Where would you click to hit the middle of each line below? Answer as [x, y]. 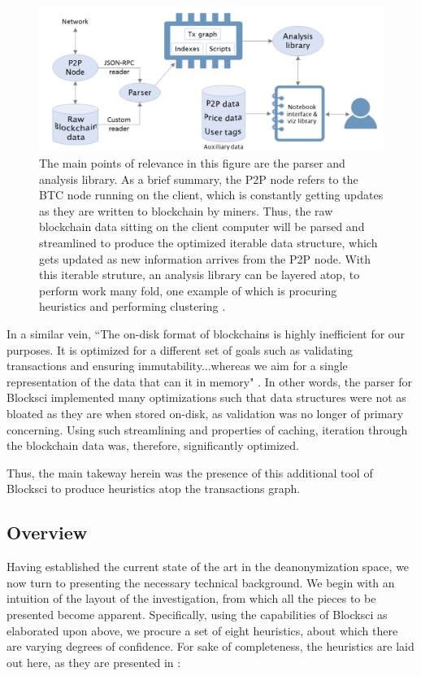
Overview [47, 532]
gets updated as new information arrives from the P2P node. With [205, 258]
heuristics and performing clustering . [132, 306]
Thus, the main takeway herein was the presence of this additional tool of [190, 472]
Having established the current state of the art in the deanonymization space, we [208, 567]
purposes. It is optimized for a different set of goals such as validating [180, 349]
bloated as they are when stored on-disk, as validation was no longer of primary [205, 413]
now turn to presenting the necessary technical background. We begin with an [201, 582]
